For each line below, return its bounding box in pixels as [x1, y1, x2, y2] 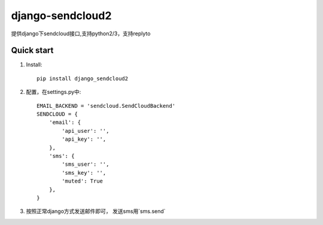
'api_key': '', [62, 136, 106, 143]
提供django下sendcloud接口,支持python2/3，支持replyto [11, 30, 151, 37]
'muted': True [62, 178, 103, 185]
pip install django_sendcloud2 [36, 75, 129, 82]
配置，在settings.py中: [26, 89, 81, 96]
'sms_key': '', [62, 169, 106, 176]
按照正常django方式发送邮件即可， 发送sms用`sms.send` [26, 208, 166, 215]
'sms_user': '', [62, 161, 109, 168]
